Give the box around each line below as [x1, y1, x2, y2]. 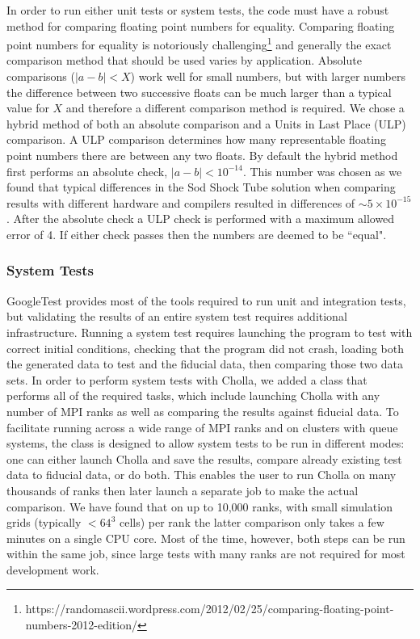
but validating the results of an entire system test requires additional [6, 308, 347, 325]
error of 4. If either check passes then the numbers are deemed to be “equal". [6, 225, 387, 242]
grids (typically [6, 514, 82, 531]
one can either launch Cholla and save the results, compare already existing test [6, 450, 402, 467]
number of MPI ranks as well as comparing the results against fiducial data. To [6, 402, 399, 419]
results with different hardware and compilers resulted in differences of [6, 194, 355, 211]
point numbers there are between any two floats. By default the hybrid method [6, 147, 398, 163]
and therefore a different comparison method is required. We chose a [65, 99, 405, 116]
